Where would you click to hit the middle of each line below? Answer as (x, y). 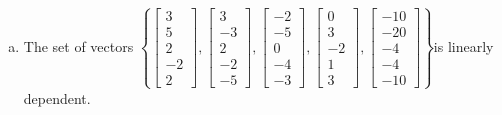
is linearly (463, 45)
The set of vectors (78, 45)
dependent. (57, 97)
